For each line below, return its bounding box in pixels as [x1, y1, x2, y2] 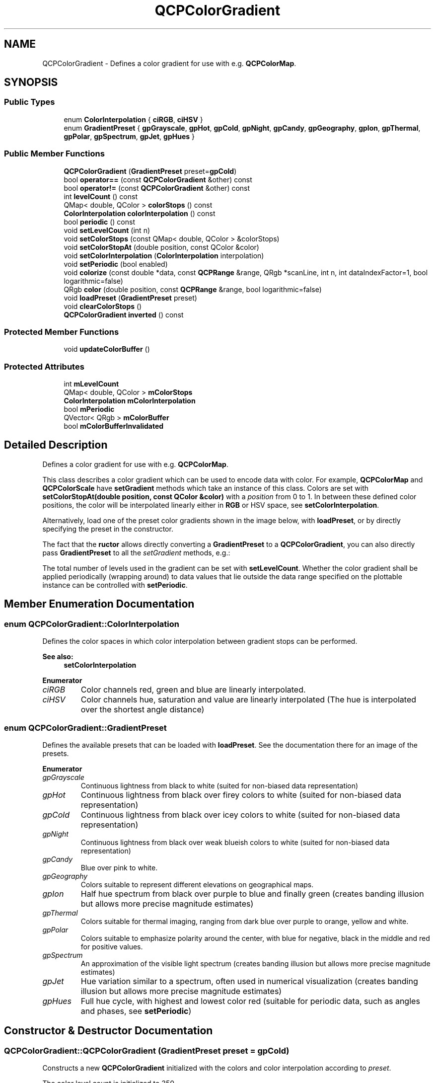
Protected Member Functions [4, 326, 119, 337]
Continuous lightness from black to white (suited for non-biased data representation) [80, 781, 359, 790]
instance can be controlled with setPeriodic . [42, 580, 188, 589]
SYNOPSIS [4, 76, 58, 89]
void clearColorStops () [64, 302, 142, 310]
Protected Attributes [4, 361, 84, 372]
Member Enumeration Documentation [4, 598, 195, 611]
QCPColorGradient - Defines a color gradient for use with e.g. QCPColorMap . [42, 59, 296, 68]
